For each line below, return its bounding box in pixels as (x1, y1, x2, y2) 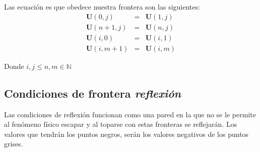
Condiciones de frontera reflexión (4, 85, 181, 101)
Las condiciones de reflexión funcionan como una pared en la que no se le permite (4, 109, 256, 119)
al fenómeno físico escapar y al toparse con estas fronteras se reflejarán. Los (4, 119, 237, 129)
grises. (4, 138, 23, 149)
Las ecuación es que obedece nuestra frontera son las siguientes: (4, 2, 200, 12)
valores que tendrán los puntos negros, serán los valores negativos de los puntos (4, 128, 249, 139)
